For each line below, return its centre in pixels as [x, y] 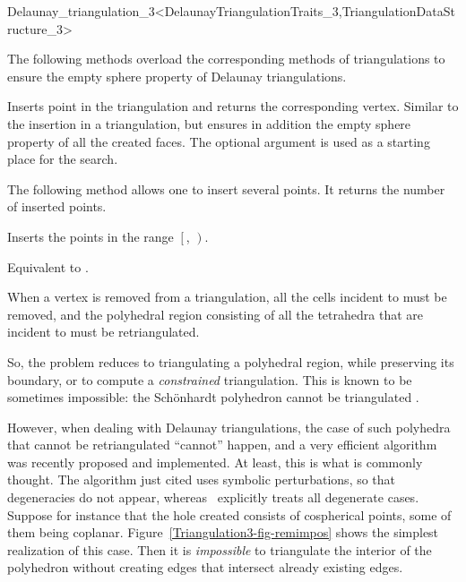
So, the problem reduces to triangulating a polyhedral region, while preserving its [231, 361]
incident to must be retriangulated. [104, 332]
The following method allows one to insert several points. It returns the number [226, 188]
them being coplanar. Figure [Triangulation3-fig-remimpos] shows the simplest [223, 532]
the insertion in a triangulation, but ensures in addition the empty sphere [209, 123]
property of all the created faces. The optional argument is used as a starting [219, 141]
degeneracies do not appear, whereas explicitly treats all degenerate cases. [213, 497]
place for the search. [63, 159]
